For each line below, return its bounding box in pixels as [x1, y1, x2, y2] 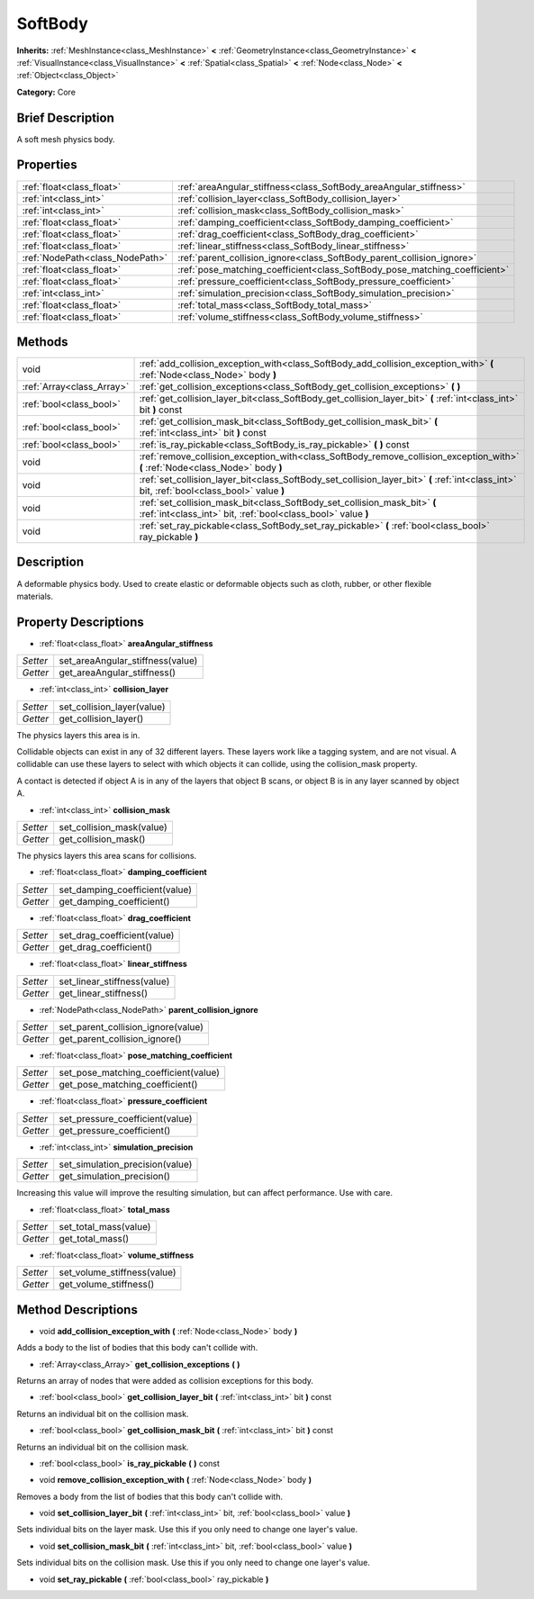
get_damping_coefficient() [59, 895, 170, 908]
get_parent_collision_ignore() [59, 1032, 182, 1044]
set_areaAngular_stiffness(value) [59, 655, 198, 667]
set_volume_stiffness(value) [59, 1266, 176, 1278]
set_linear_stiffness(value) [59, 975, 170, 988]
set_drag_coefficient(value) [59, 929, 175, 942]
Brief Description [16, 110, 114, 125]
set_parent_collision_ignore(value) [59, 1020, 204, 1033]
